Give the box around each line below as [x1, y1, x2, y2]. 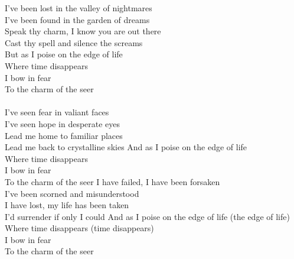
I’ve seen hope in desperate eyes [5, 117, 120, 129]
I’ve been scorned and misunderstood [5, 187, 139, 199]
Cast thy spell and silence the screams [5, 36, 143, 48]
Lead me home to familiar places [5, 129, 123, 141]
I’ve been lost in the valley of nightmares [5, 2, 152, 14]
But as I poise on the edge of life [5, 48, 123, 60]
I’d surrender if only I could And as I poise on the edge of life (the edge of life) [5, 210, 290, 222]
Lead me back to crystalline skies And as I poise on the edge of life [5, 141, 247, 153]
